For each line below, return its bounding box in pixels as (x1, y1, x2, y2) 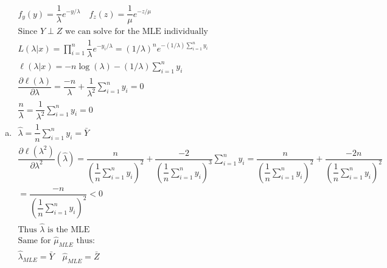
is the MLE (47, 225, 90, 234)
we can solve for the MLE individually (64, 27, 208, 36)
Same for (18, 236, 51, 245)
